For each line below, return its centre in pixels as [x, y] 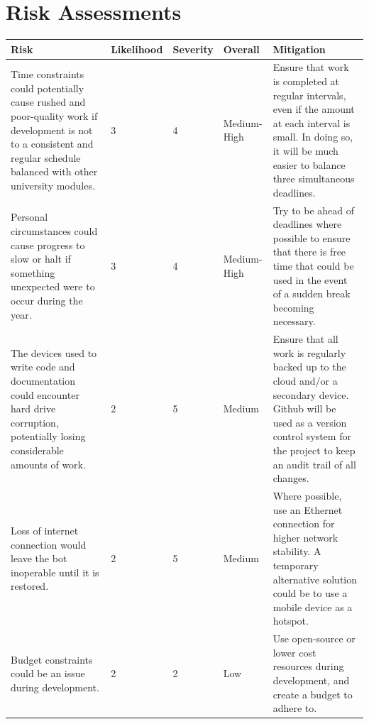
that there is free [309, 252]
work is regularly [309, 352]
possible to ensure [312, 237]
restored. [30, 586]
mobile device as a [313, 607]
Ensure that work [311, 67]
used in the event [310, 279]
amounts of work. [48, 464]
